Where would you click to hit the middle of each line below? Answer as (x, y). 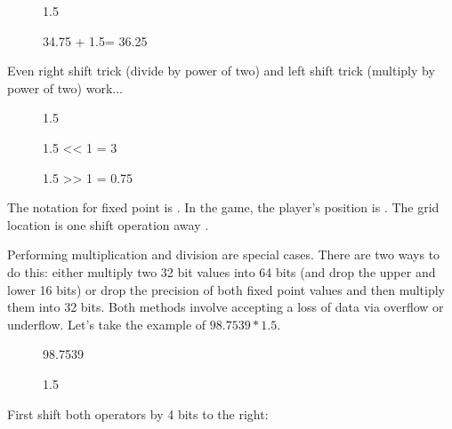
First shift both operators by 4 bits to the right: (138, 413)
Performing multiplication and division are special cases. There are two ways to (224, 254)
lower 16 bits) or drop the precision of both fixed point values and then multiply (226, 289)
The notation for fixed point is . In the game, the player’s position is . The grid (223, 207)
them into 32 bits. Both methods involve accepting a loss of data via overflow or (226, 307)
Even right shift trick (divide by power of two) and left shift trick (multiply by (221, 71)
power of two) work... (65, 87)
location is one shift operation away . (108, 224)
